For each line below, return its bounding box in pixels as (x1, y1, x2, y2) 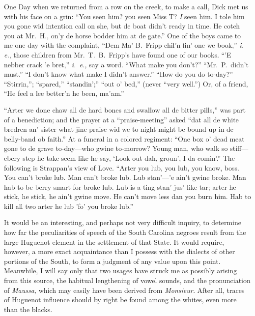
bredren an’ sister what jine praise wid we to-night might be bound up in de (4, 124, 234, 134)
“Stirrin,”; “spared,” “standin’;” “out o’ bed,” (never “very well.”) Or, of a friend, (4, 78, 248, 88)
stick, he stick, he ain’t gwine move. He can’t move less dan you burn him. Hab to (4, 191, 251, 201)
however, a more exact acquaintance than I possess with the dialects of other (4, 246, 235, 257)
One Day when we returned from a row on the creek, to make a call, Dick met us (4, 1, 248, 11)
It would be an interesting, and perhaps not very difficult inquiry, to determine (4, 217, 242, 228)
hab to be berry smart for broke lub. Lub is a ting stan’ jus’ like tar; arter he (4, 181, 236, 192)
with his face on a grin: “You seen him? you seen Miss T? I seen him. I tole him (4, 11, 245, 21)
